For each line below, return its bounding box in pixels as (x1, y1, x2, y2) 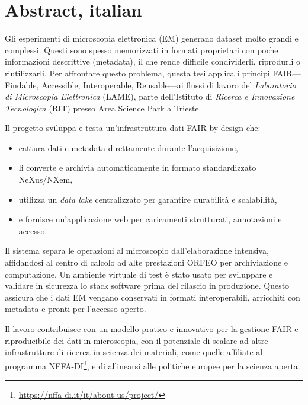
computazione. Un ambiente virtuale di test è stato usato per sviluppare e (5, 267, 273, 280)
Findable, (5, 78, 39, 91)
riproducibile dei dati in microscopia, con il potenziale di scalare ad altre (5, 334, 268, 346)
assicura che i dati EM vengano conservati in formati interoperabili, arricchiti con (5, 291, 300, 303)
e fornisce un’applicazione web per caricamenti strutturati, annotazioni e (18, 213, 282, 225)
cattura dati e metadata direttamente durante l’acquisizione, (18, 141, 238, 154)
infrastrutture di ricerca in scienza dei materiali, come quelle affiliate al (5, 346, 263, 358)
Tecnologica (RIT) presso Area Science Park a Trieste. (5, 101, 201, 114)
